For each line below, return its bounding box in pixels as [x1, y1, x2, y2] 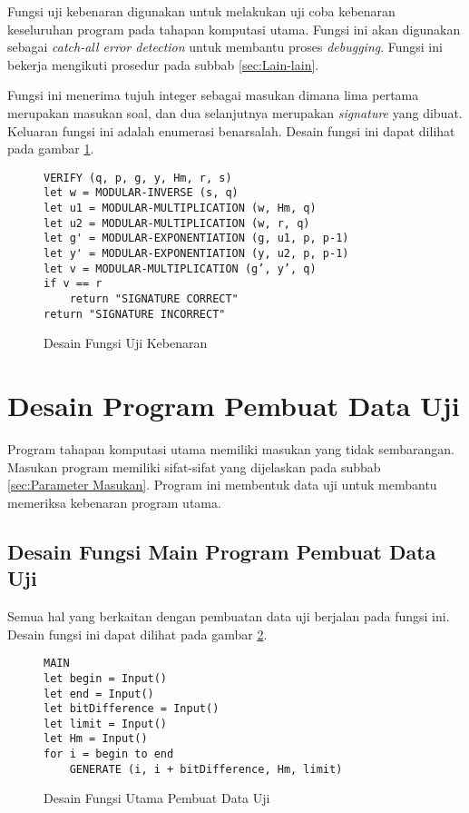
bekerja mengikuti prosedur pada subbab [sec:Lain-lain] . [7, 55, 319, 74]
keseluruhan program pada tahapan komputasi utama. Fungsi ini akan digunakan [7, 19, 461, 38]
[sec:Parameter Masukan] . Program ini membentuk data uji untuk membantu [7, 475, 437, 494]
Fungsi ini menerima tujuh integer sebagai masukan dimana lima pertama [7, 85, 419, 104]
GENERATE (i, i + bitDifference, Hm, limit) [69, 762, 343, 776]
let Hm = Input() [44, 732, 148, 746]
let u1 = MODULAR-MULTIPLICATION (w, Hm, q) [44, 202, 317, 215]
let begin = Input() [44, 671, 168, 685]
